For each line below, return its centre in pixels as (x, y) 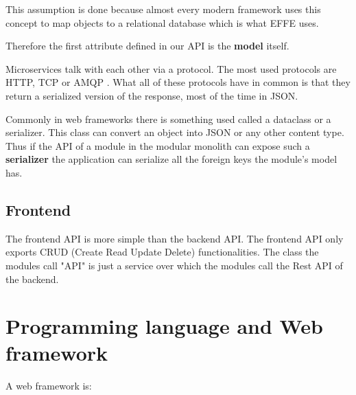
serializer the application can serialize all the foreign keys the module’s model (171, 159)
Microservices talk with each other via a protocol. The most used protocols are (171, 68)
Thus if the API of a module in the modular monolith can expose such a (158, 145)
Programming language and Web (164, 326)
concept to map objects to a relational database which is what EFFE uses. (162, 22)
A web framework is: (49, 386)
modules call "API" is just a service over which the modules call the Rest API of (174, 265)
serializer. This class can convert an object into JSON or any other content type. (175, 132)
